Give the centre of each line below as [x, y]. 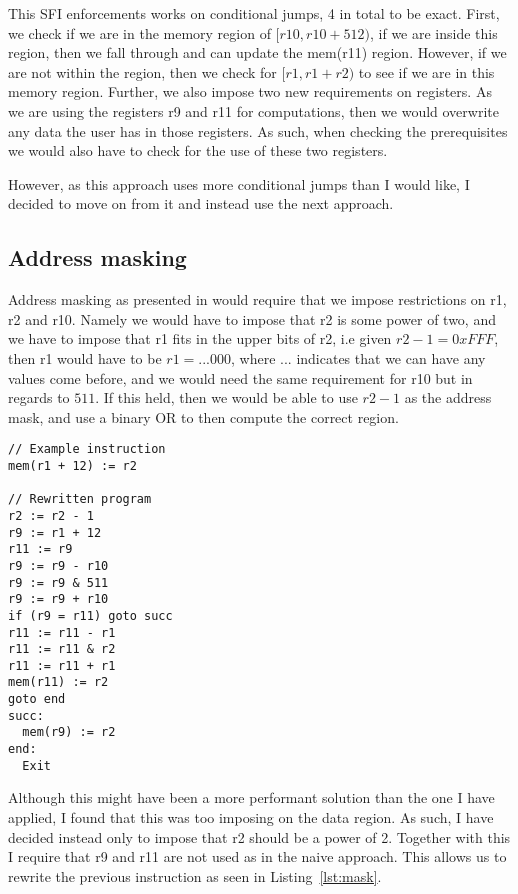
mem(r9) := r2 [69, 732]
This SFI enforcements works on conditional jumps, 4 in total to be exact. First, [254, 13]
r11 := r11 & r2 [62, 649]
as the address [448, 397]
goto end [37, 699]
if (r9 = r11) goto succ [90, 615]
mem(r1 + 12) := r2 [72, 465]
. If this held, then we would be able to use [226, 397]
